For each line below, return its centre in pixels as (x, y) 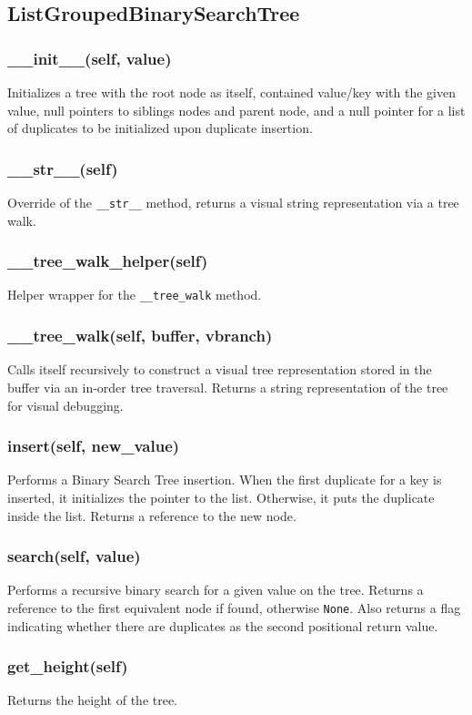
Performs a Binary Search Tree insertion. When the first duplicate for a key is (225, 480)
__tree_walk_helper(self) (108, 261)
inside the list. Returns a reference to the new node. (152, 515)
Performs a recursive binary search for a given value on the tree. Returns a (216, 590)
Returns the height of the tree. (93, 700)
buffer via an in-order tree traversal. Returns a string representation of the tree (228, 387)
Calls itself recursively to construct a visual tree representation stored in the (220, 369)
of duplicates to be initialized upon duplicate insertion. (160, 128)
